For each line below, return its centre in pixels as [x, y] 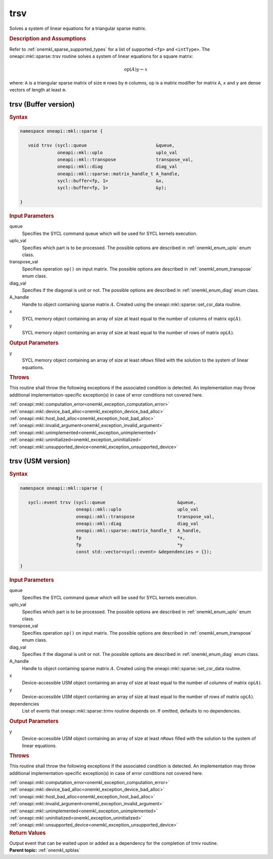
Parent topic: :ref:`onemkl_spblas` [45, 850]
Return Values [28, 833]
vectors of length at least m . [38, 90]
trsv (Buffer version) [42, 104]
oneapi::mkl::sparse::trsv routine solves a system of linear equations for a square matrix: [101, 56]
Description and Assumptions [48, 39]
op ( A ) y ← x [136, 69]
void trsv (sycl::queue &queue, [101, 145]
